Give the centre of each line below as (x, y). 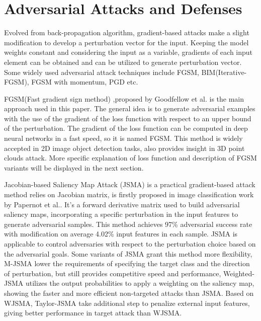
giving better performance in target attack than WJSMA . (93, 313)
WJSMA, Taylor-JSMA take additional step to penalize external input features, (127, 303)
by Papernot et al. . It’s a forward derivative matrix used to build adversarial (122, 204)
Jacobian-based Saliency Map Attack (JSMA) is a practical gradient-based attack (130, 184)
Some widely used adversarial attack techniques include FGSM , (102, 72)
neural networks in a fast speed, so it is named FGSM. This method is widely (123, 138)
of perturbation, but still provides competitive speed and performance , (113, 273)
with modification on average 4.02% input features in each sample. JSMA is (121, 234)
